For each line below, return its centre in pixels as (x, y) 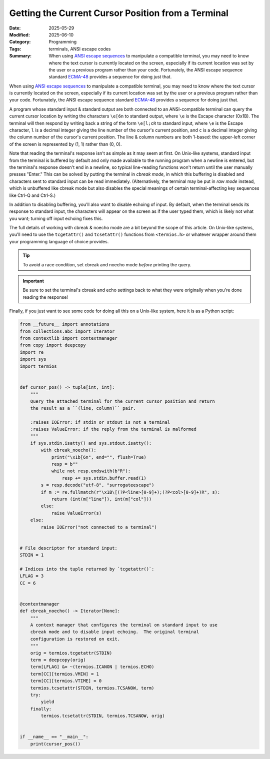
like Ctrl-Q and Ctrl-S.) (32, 195)
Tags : (15, 49)
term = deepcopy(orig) (58, 660)
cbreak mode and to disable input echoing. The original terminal (115, 632)
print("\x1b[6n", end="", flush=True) (99, 457)
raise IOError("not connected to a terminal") (99, 527)
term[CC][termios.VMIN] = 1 (65, 674)
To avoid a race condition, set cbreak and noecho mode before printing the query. (107, 264)
